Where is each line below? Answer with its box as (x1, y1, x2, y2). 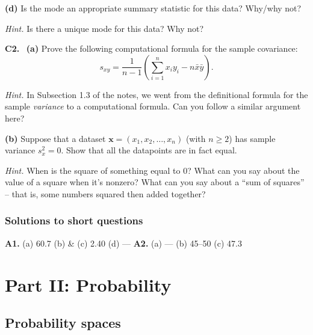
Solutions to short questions (5, 213, 143, 228)
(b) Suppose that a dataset (5, 132, 106, 144)
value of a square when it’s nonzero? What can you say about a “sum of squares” (5, 176, 305, 188)
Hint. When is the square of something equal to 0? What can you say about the (5, 164, 300, 176)
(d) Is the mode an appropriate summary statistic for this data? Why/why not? (5, 2, 302, 14)
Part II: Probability (5, 272, 172, 297)
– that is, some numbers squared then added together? (5, 187, 206, 200)
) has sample (229, 132, 276, 144)
